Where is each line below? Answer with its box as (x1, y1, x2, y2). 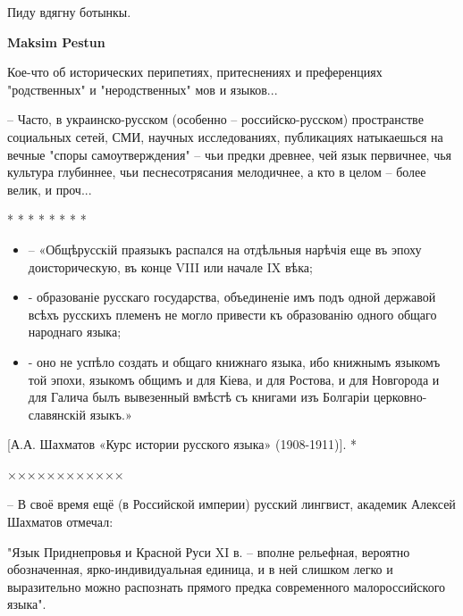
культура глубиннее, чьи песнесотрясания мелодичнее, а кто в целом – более (7, 162, 426, 181)
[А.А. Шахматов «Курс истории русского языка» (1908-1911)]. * (7, 435, 357, 454)
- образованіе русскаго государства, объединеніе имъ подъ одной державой (28, 287, 436, 306)
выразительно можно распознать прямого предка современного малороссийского (7, 577, 446, 595)
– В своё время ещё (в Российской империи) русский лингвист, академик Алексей (7, 495, 456, 513)
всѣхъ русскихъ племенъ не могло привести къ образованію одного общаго (28, 304, 437, 323)
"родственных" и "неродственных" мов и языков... (7, 79, 278, 98)
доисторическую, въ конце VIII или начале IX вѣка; (28, 257, 313, 276)
